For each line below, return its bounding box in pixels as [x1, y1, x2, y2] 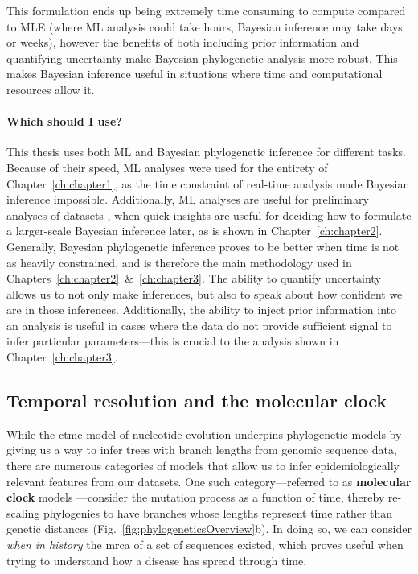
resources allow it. [6, 81, 95, 97]
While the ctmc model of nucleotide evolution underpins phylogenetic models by [6, 425, 402, 442]
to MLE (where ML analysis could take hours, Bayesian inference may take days [6, 18, 403, 35]
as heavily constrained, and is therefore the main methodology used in [6, 254, 352, 270]
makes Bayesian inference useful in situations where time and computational [6, 65, 383, 82]
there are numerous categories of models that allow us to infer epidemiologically [6, 457, 400, 474]
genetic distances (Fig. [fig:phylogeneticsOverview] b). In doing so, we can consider [6, 520, 412, 537]
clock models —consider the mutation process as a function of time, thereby [6, 489, 385, 506]
